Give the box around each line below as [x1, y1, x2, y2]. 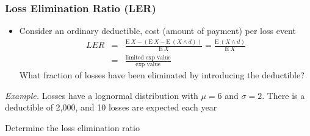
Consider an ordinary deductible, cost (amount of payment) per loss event [19, 24, 296, 37]
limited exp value [125, 55, 171, 61]
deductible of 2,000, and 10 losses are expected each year [5, 101, 217, 114]
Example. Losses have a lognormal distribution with [5, 89, 198, 101]
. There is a [262, 89, 305, 101]
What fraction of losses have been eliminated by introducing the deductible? [19, 69, 305, 81]
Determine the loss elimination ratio [5, 121, 140, 134]
